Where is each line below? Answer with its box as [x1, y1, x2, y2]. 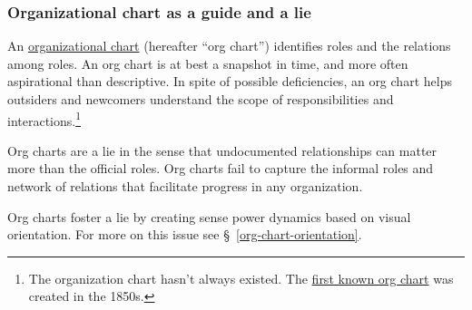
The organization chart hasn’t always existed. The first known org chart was [28, 268, 454, 287]
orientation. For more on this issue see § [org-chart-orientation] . [7, 225, 362, 244]
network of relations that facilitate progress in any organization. [7, 177, 363, 196]
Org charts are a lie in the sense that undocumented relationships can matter [7, 140, 438, 160]
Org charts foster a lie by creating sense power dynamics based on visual [7, 207, 411, 226]
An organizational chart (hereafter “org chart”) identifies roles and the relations [7, 36, 451, 55]
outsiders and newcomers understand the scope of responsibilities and [7, 90, 394, 108]
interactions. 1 [7, 108, 82, 130]
